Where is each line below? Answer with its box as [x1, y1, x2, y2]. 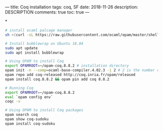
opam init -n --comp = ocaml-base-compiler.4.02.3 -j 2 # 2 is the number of [5, 68, 162, 73]
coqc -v [5, 99, 21, 104]
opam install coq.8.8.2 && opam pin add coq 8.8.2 [5, 77, 110, 82]
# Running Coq [5, 86, 34, 90]
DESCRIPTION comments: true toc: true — [5, 9, 90, 15]
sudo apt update [5, 45, 38, 50]
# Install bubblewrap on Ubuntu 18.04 [5, 41, 83, 46]
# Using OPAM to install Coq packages [5, 108, 83, 113]
